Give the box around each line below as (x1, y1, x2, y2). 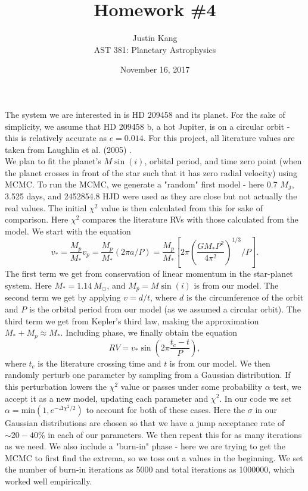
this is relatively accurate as (5, 132, 107, 144)
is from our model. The (194, 279, 279, 292)
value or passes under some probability (120, 380, 263, 392)
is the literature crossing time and (38, 356, 161, 369)
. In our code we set (219, 392, 292, 404)
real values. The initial (5, 201, 87, 214)
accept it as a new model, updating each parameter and (5, 392, 209, 404)
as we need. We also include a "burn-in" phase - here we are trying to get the (5, 440, 285, 452)
